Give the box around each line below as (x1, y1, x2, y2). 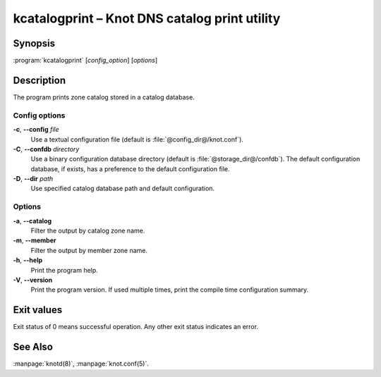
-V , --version (13, 276, 53, 284)
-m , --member (13, 236, 56, 245)
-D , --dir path (13, 175, 54, 183)
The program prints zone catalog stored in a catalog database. (13, 92, 195, 101)
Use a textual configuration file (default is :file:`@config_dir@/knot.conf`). (30, 135, 243, 144)
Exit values (13, 304, 63, 316)
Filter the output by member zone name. (30, 246, 148, 254)
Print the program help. (30, 266, 98, 274)
